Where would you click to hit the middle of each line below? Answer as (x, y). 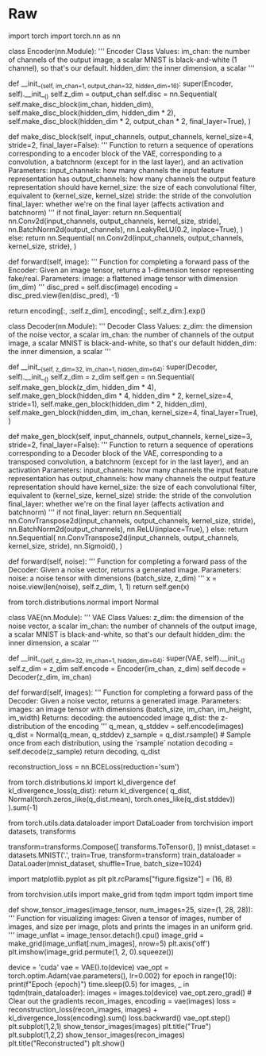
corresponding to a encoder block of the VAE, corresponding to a (115, 153)
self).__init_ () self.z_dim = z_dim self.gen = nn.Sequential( (101, 378)
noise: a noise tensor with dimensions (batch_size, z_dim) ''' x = (112, 578)
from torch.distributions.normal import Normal (83, 602)
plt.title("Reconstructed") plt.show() (67, 1043)
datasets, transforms (42, 831)
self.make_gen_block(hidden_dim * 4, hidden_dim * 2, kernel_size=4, (121, 396)
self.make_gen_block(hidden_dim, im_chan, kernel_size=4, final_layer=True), (133, 413)
